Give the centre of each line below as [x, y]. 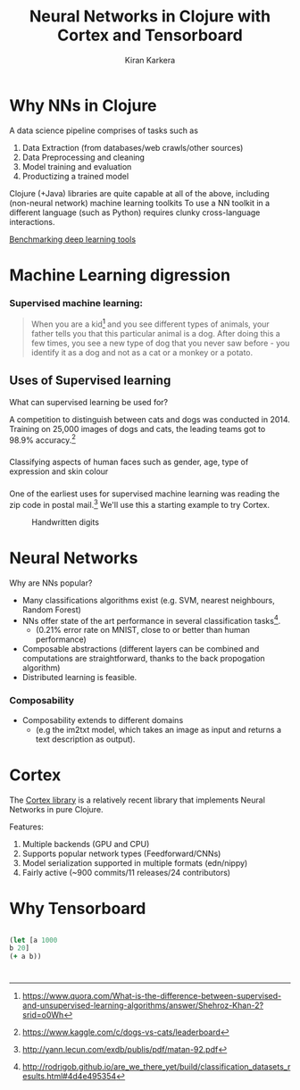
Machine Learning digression [120, 275]
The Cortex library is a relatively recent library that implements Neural [137, 800]
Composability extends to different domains [103, 720]
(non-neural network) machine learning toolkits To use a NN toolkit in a [140, 203]
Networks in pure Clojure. [57, 809]
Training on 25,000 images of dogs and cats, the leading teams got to [137, 429]
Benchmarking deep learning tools [73, 239]
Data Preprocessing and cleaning [83, 157]
